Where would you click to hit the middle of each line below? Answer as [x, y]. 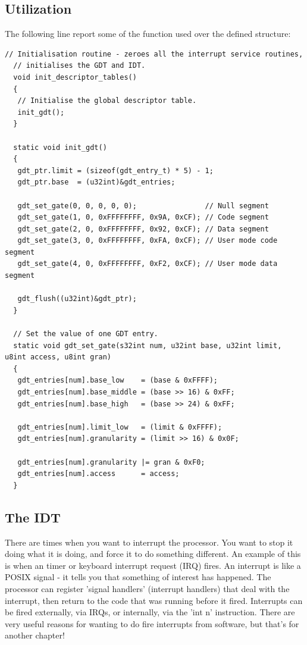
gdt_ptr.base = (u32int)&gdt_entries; [96, 182]
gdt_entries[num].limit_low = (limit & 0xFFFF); [120, 427]
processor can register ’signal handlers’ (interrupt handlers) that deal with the [147, 588]
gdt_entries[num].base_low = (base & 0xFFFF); [118, 381]
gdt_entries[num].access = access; [98, 474]
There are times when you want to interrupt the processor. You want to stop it [149, 542]
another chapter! [35, 635]
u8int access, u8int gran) [58, 357]
